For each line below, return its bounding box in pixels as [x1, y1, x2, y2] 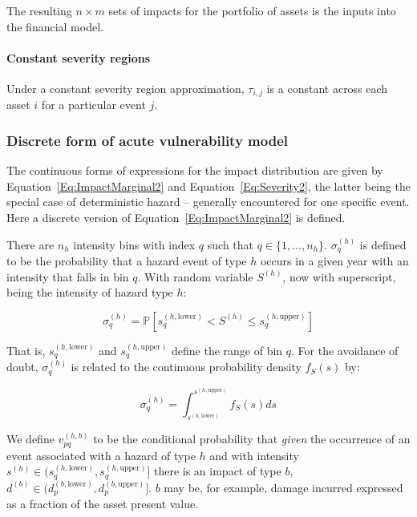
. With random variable [137, 268, 253, 285]
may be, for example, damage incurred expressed [164, 479, 403, 495]
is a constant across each [266, 79, 388, 96]
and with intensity [209, 446, 299, 463]
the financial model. [6, 18, 103, 34]
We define [6, 430, 55, 447]
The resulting [6, 2, 72, 18]
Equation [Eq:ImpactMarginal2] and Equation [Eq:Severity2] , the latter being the [6, 177, 411, 194]
